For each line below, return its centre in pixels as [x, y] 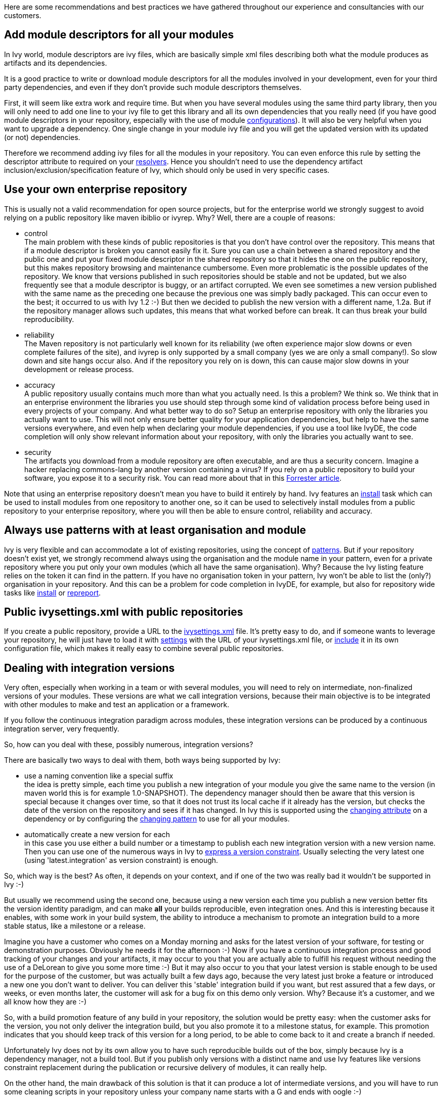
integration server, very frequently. [62, 729]
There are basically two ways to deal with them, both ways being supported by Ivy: [142, 760]
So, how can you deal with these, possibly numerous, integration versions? [129, 745]
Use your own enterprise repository [96, 190]
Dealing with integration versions [90, 668]
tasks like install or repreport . [53, 592]
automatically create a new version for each [97, 835]
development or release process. [79, 369]
